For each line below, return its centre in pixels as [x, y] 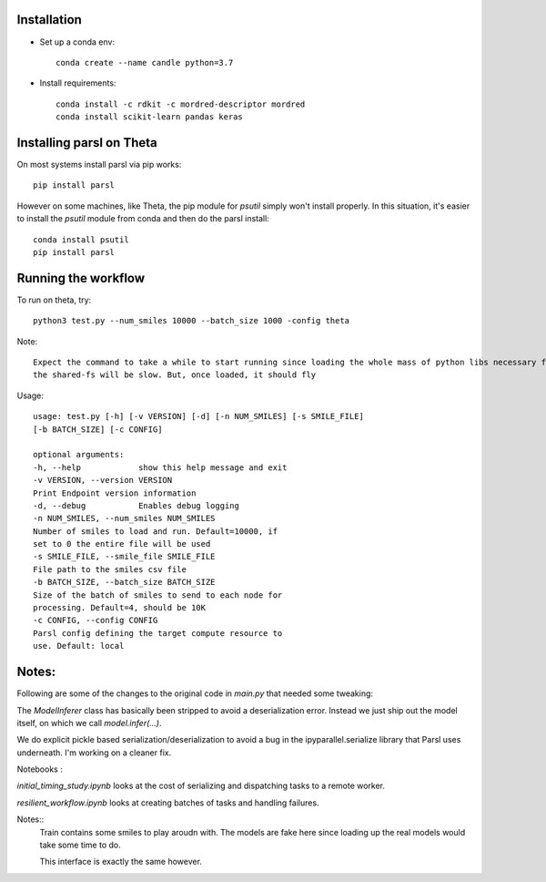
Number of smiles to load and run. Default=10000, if [155, 531]
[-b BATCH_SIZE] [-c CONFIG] [98, 429]
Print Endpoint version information [115, 493]
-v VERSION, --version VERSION [103, 480]
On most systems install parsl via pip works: [99, 164]
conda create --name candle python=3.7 [145, 62]
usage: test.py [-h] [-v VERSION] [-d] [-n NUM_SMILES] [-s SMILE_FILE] [198, 416]
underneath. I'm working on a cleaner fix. [94, 753]
